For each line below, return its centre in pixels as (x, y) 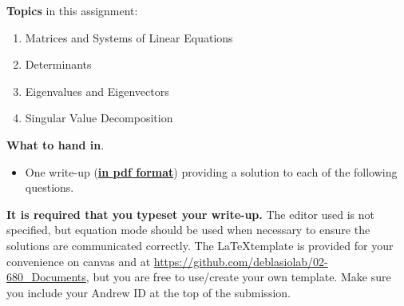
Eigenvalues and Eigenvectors (97, 91)
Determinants (58, 64)
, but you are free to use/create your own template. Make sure (238, 277)
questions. (50, 187)
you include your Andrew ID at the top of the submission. (149, 292)
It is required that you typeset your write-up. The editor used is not (190, 214)
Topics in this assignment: (72, 10)
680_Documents (46, 277)
